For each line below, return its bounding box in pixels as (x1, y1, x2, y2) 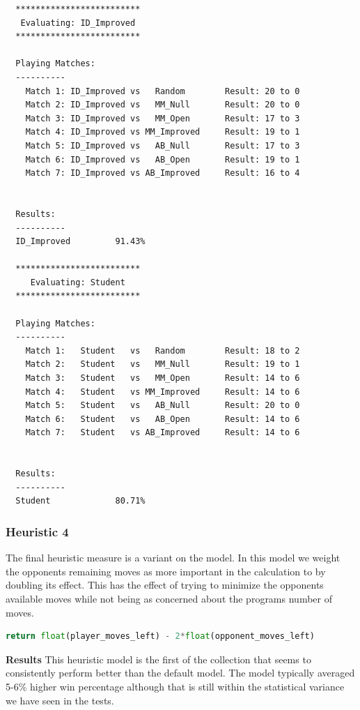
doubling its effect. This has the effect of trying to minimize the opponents (6, 577, 324, 592)
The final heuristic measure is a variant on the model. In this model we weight (6, 550, 341, 565)
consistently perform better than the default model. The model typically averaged (6, 665, 355, 680)
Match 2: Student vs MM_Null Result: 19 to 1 (25, 359, 300, 370)
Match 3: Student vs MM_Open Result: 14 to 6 (25, 373, 300, 384)
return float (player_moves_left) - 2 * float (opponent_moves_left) (6, 631, 315, 642)
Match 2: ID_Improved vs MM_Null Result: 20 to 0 (25, 100, 300, 110)
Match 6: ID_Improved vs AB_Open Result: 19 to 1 (25, 154, 300, 165)
